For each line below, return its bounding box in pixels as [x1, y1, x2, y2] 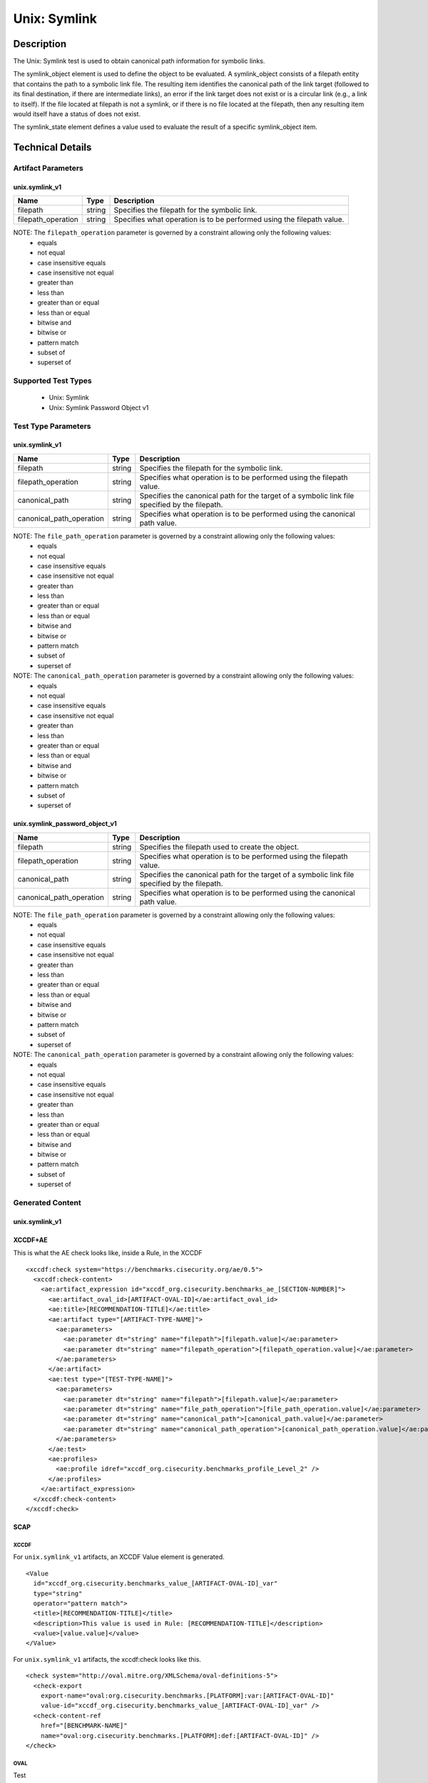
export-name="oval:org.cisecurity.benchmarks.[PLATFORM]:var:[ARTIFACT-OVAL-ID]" [40, 1692, 335, 1700]
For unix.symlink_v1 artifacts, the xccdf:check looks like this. [13, 1655, 201, 1663]
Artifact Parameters [13, 163, 83, 173]
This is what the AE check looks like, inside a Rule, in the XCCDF [13, 1249, 203, 1257]
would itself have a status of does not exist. [13, 110, 141, 118]
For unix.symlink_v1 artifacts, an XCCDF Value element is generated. [13, 1553, 225, 1561]
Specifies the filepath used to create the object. [139, 842, 300, 852]
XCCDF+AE [13, 1235, 48, 1244]
